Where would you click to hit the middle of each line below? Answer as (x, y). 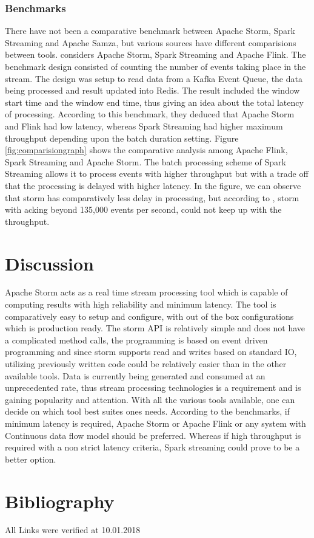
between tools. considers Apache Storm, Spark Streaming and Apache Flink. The (155, 54)
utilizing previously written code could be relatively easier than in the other (146, 364)
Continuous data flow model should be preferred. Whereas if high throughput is (153, 435)
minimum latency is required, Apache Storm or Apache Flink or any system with (155, 423)
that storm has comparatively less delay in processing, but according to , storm (152, 197)
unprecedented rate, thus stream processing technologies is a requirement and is (153, 388)
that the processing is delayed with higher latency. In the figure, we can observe (153, 185)
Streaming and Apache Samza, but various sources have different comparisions (151, 42)
